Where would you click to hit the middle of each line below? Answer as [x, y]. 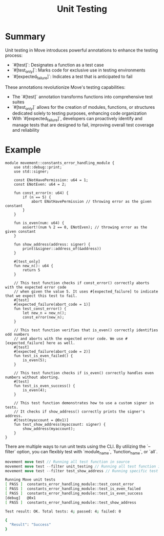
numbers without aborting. [32, 378]
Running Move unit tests [30, 480]
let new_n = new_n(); [45, 313]
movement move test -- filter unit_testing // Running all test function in [84, 466]
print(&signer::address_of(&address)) [62, 249]
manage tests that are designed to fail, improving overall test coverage [83, 125]
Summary [25, 37]
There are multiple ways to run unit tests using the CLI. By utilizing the [75, 446]
